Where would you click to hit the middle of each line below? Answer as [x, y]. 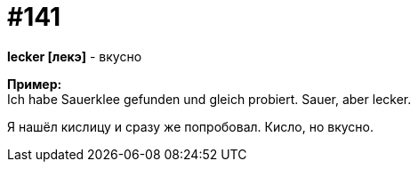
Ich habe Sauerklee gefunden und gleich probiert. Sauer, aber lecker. [209, 99]
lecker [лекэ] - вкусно [75, 56]
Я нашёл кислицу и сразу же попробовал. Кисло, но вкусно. [190, 126]
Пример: [35, 84]
